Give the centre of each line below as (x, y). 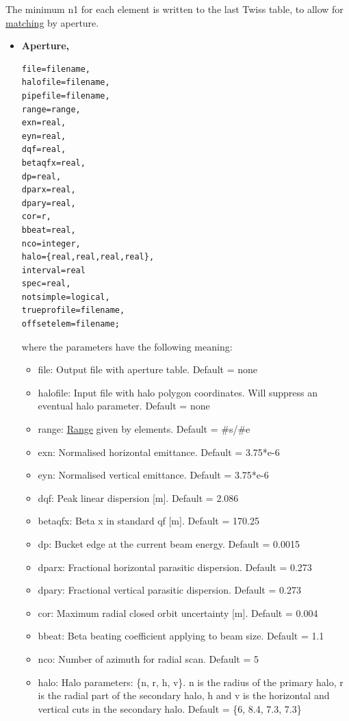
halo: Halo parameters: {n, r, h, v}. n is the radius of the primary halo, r (191, 682)
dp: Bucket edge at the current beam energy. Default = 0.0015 (169, 544)
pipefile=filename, (66, 96)
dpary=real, (49, 203)
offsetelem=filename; (70, 324)
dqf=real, (44, 150)
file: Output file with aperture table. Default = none (147, 369)
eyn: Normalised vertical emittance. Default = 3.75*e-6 (153, 475)
